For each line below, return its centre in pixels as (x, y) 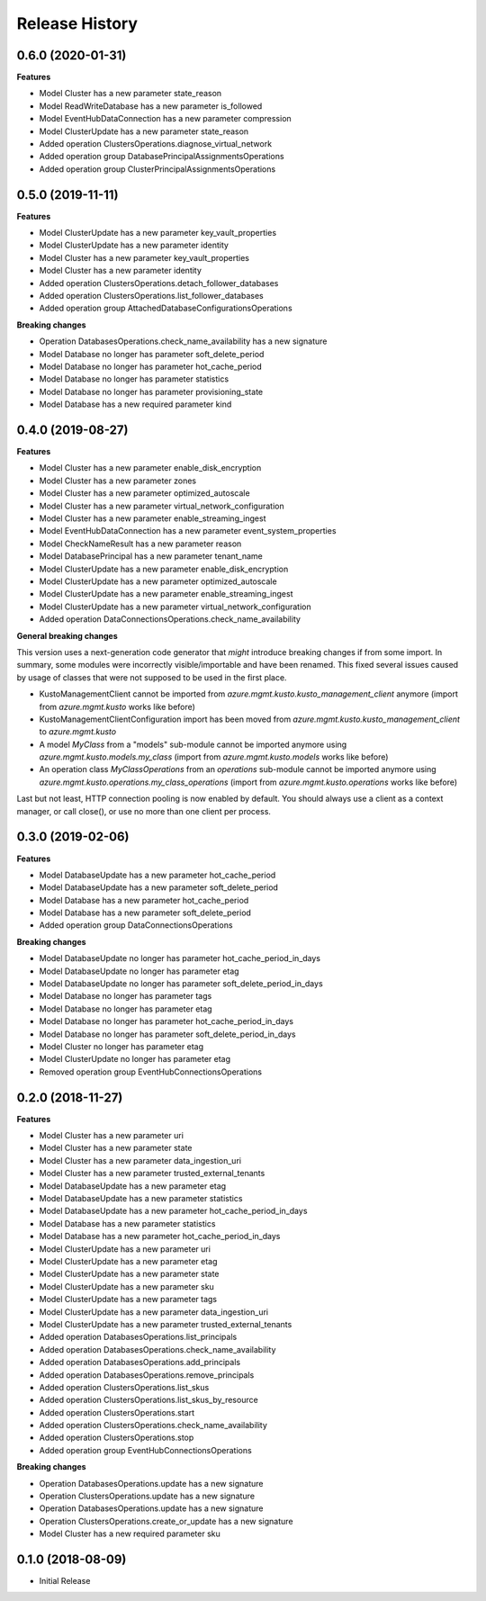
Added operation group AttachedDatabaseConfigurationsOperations (166, 308)
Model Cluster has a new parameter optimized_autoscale (145, 493)
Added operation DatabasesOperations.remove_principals (147, 1375)
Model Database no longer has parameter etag (126, 1009)
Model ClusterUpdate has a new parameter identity (134, 245)
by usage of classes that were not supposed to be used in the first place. (152, 677)
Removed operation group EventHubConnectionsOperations (151, 1072)
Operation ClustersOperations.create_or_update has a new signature (166, 1521)
